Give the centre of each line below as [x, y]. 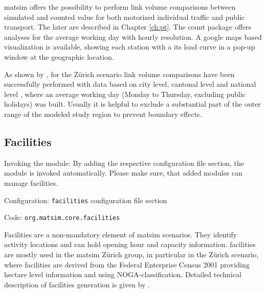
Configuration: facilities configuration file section [86, 200]
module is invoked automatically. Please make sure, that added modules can [124, 173]
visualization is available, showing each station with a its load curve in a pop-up [130, 47]
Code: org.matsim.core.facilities [62, 217]
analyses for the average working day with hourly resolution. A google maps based [133, 36]
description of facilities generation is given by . [77, 284]
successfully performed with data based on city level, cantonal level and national [130, 84]
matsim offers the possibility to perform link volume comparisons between [120, 7]
